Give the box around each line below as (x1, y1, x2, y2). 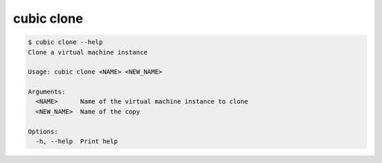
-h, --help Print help (35, 137, 118, 145)
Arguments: (28, 88, 66, 96)
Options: (28, 128, 59, 135)
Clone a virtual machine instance (28, 48, 148, 56)
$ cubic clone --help (28, 38, 103, 46)
